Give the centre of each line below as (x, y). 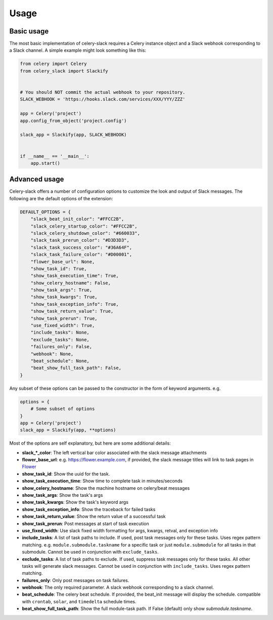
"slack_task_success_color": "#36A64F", (81, 247)
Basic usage (29, 31)
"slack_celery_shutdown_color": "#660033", (85, 233)
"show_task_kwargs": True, (64, 297)
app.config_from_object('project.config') (73, 121)
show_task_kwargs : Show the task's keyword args (75, 502)
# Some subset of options (63, 409)
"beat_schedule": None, (60, 361)
